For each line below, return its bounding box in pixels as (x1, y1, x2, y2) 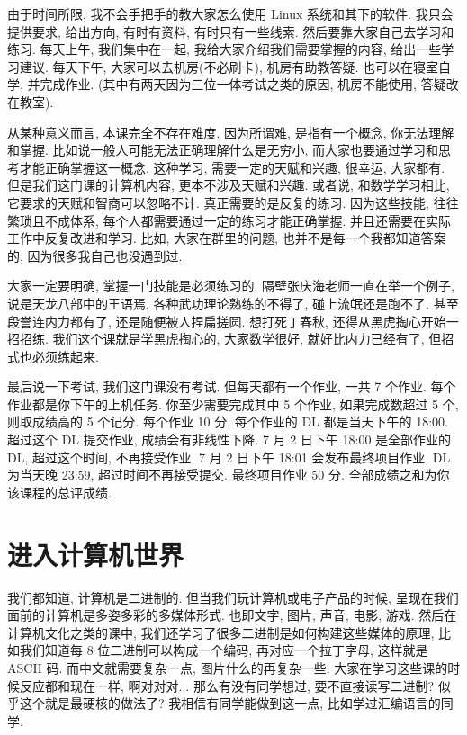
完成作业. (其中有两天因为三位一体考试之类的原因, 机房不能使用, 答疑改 (40, 75, 459, 94)
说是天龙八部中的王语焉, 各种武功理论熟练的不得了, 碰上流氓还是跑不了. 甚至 (7, 293, 459, 312)
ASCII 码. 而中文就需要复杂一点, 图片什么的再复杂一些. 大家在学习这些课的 (7, 658, 448, 677)
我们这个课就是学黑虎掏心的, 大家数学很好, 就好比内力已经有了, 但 (52, 329, 442, 348)
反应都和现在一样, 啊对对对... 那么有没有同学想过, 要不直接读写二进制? (19, 676, 435, 695)
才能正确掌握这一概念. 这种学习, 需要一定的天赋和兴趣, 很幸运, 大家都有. (19, 157, 445, 176)
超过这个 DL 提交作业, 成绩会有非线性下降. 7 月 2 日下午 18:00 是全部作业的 (7, 430, 452, 449)
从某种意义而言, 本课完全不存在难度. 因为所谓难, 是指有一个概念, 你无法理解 (7, 122, 454, 141)
